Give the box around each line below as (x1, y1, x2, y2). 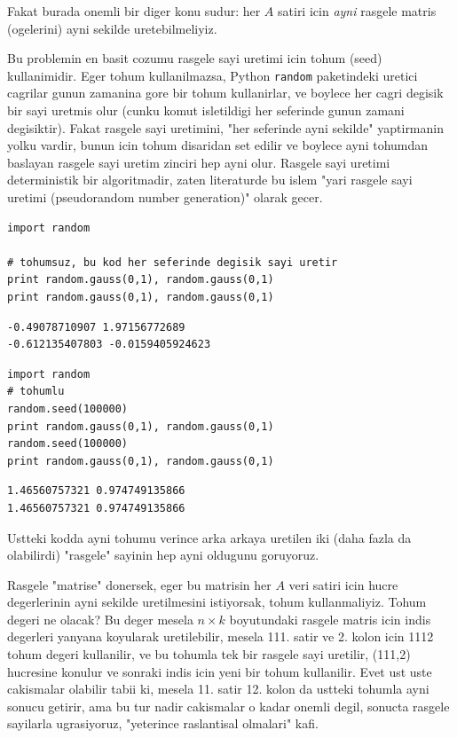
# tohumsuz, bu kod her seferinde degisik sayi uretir (7, 255, 338, 269)
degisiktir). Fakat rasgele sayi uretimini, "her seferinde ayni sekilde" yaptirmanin (7, 118, 444, 137)
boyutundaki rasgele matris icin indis (229, 609, 431, 628)
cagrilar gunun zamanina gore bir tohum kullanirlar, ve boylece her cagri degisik (7, 83, 444, 102)
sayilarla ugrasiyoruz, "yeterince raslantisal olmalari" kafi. (7, 714, 319, 733)
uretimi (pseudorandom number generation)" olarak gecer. (7, 188, 323, 206)
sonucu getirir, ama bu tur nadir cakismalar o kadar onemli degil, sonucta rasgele (7, 696, 450, 715)
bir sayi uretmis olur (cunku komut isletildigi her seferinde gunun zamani (7, 101, 405, 120)
